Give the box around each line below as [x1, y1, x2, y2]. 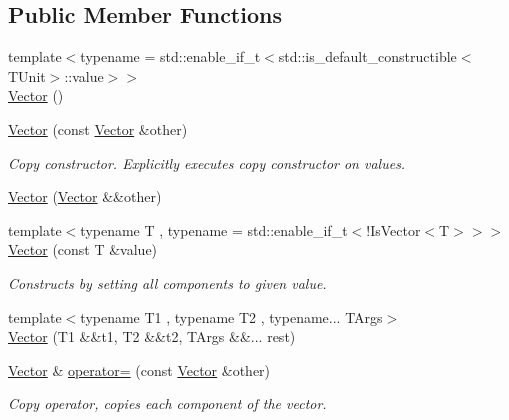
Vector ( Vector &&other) [8, 186, 162, 207]
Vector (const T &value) [8, 239, 158, 260]
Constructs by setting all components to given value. [8, 272, 327, 293]
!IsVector [366, 219, 421, 240]
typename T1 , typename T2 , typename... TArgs [80, 306, 383, 327]
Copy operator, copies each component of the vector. [8, 393, 327, 414]
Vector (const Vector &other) [8, 118, 188, 139]
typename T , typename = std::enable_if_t [80, 219, 348, 240]
